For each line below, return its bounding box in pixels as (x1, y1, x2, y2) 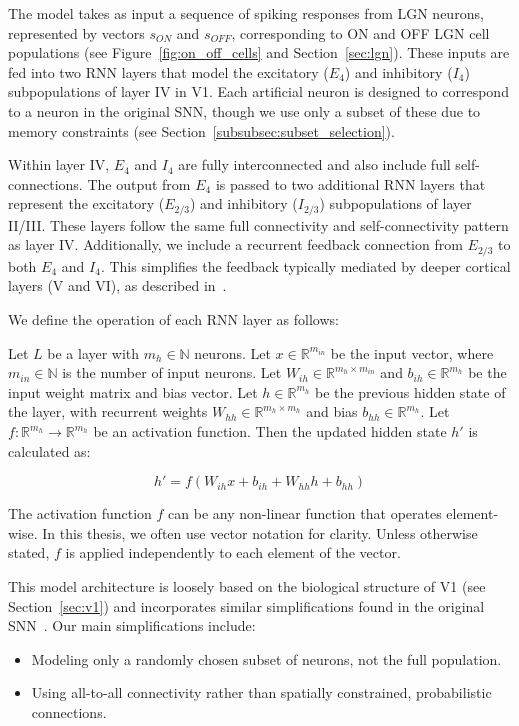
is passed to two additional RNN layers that (215, 173, 486, 194)
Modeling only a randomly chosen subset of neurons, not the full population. (31, 648, 502, 669)
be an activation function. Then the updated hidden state (93, 421, 447, 441)
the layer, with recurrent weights (8, 401, 208, 422)
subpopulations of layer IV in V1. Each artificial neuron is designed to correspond (8, 81, 509, 102)
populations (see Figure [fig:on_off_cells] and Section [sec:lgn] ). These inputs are (8, 42, 510, 63)
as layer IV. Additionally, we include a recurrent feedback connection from (8, 234, 463, 255)
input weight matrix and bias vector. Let (8, 381, 258, 402)
